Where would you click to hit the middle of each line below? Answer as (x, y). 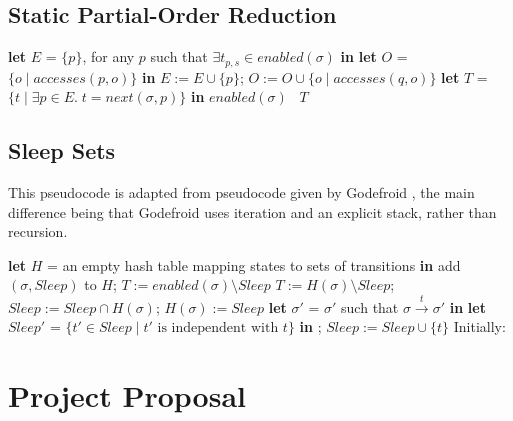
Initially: (479, 326)
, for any (108, 56)
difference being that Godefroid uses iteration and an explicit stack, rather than (252, 211)
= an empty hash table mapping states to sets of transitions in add (254, 264)
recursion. (38, 231)
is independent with (218, 328)
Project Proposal (127, 395)
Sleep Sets (62, 150)
